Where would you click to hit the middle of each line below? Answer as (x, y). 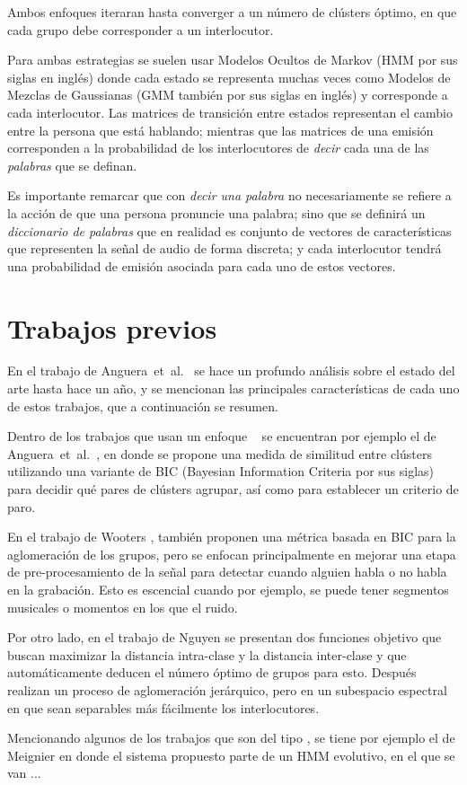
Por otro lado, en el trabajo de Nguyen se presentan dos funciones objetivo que (225, 637)
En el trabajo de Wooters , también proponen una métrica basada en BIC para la (232, 537)
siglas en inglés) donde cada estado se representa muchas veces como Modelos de (229, 77)
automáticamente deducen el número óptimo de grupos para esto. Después (212, 672)
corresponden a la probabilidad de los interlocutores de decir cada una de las (218, 148)
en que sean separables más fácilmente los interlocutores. (163, 707)
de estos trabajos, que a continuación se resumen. (143, 406)
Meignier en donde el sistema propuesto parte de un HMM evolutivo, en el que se (231, 755)
